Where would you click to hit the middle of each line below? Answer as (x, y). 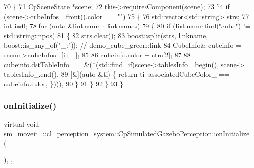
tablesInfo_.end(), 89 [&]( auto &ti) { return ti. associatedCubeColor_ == (117, 74)
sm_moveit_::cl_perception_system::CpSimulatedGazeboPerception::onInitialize (127, 133)
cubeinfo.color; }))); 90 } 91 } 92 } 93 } (64, 83)
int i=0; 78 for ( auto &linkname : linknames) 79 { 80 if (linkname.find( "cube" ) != (127, 26)
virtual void (22, 124)
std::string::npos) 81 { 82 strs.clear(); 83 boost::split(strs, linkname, (106, 35)
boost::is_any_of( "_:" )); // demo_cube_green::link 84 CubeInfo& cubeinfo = (123, 45)
